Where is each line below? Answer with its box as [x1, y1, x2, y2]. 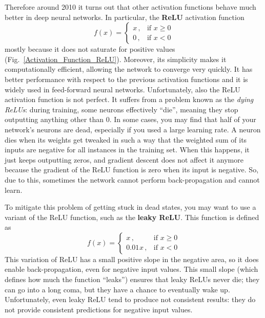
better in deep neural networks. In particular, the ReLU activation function [5, 11, 244, 22]
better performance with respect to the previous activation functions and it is [5, 73, 248, 84]
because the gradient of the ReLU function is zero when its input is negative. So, [5, 164, 259, 175]
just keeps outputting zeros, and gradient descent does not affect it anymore [5, 154, 243, 165]
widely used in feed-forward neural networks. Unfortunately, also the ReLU [5, 84, 240, 94]
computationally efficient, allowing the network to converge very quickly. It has [5, 64, 253, 74]
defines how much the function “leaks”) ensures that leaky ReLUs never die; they [5, 274, 260, 285]
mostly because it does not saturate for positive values [5, 44, 175, 54]
